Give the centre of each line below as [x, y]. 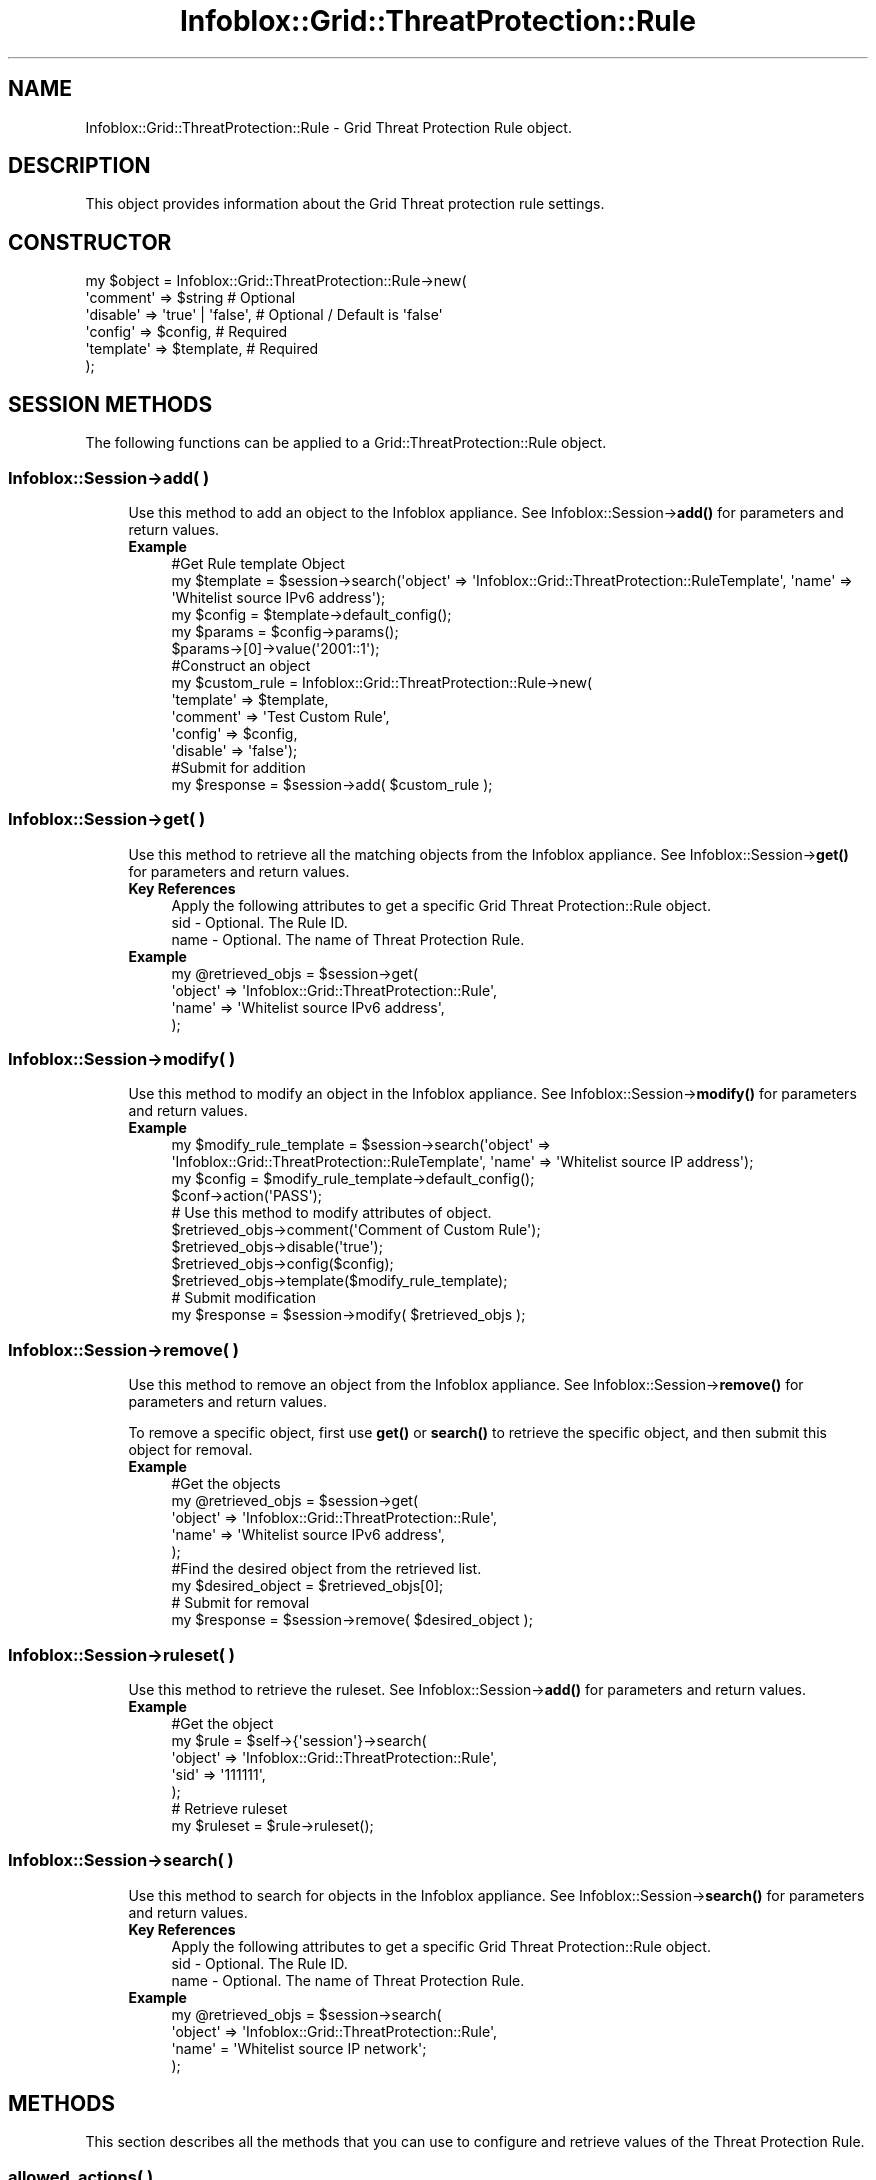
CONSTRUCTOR [90, 242]
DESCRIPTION [79, 166]
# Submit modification [244, 1298]
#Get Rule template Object [258, 563]
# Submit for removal [240, 1603]
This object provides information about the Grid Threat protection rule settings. [345, 204]
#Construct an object [241, 665]
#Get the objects [226, 1484]
